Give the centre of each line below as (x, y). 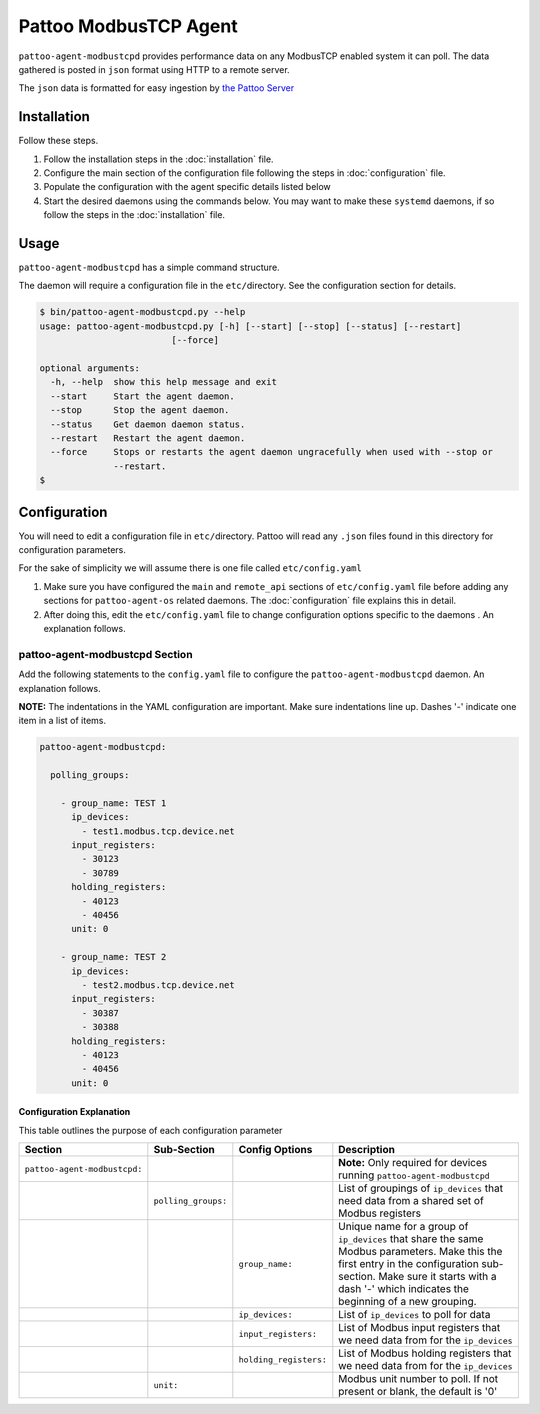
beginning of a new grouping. (407, 1302)
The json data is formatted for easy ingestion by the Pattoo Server (156, 88)
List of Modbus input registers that (419, 1328)
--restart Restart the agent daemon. (148, 438)
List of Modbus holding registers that (425, 1353)
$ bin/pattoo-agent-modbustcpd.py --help (142, 312)
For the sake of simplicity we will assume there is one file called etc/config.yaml (190, 568)
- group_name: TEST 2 (113, 957)
